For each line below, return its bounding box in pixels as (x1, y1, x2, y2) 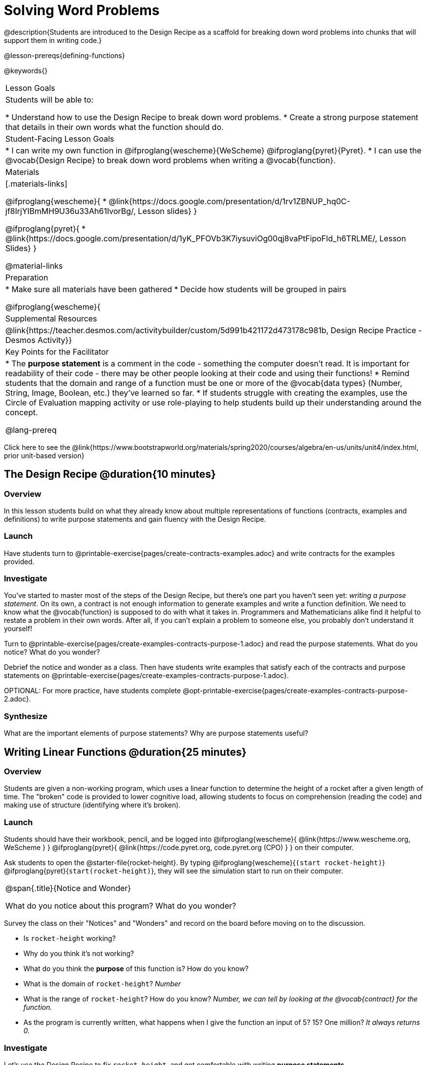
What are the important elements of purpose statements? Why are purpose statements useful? (4, 729, 308, 738)
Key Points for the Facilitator (5, 346, 109, 357)
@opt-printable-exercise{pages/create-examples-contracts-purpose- (183, 686, 408, 695)
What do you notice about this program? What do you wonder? (5, 901, 236, 911)
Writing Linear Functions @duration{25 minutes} (4, 745, 247, 758)
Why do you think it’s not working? (23, 949, 134, 958)
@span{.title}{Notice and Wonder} (5, 883, 131, 894)
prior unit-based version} (4, 451, 85, 460)
